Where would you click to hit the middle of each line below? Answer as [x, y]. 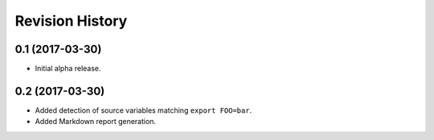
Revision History [71, 21]
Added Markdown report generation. [96, 122]
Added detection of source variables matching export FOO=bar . [143, 110]
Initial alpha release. [68, 69]
